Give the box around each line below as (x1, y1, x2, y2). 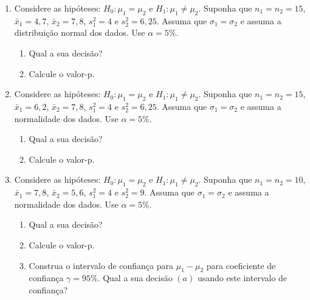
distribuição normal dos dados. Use (14, 26, 145, 39)
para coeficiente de (206, 259, 276, 271)
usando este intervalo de (197, 271, 288, 284)
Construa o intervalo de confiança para (29, 259, 174, 271)
